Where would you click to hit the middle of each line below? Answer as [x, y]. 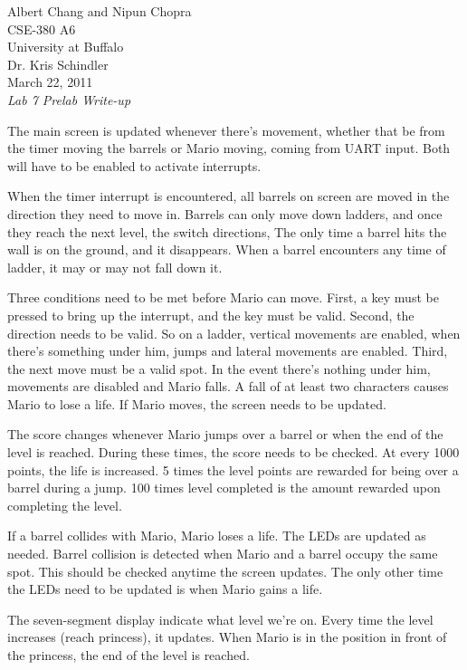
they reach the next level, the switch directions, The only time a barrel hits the [227, 231]
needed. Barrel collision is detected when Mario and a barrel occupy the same [223, 554]
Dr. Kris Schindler [58, 64]
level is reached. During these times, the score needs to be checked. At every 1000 [233, 452]
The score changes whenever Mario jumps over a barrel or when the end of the [225, 434]
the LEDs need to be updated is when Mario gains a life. [165, 589]
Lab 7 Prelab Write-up [69, 99]
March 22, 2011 [50, 82]
